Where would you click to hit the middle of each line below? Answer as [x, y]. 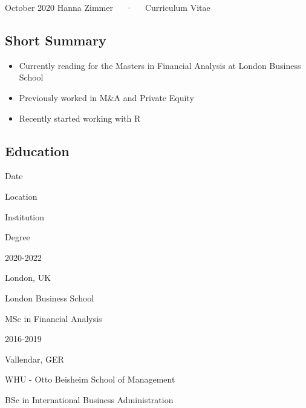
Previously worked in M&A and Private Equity [106, 97]
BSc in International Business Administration [89, 399]
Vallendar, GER [34, 359]
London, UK [28, 278]
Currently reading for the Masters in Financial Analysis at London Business [160, 65]
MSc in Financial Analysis [54, 318]
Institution [25, 216]
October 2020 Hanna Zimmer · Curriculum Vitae [108, 7]
